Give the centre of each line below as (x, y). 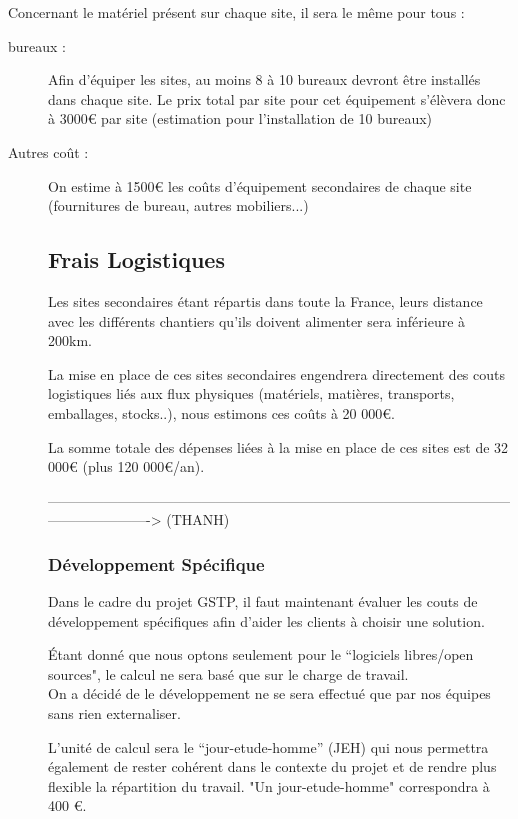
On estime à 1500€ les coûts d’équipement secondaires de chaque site (260, 185)
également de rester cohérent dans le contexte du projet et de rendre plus (272, 766)
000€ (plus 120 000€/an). (126, 466)
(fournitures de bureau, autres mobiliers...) (178, 205)
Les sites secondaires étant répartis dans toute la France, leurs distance (265, 300)
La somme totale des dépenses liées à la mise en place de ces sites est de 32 (278, 446)
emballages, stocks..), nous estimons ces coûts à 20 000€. (221, 412)
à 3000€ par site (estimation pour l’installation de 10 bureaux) (240, 118)
